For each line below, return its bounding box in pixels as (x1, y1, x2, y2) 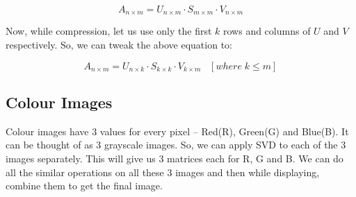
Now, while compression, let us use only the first (6, 24, 212, 38)
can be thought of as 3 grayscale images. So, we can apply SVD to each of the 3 (6, 137, 346, 152)
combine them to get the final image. (6, 178, 163, 193)
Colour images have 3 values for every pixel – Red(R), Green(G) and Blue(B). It (6, 123, 349, 138)
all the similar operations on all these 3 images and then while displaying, (6, 164, 320, 179)
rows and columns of (223, 24, 311, 38)
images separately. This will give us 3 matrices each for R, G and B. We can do (6, 151, 343, 166)
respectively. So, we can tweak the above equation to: (6, 37, 232, 52)
